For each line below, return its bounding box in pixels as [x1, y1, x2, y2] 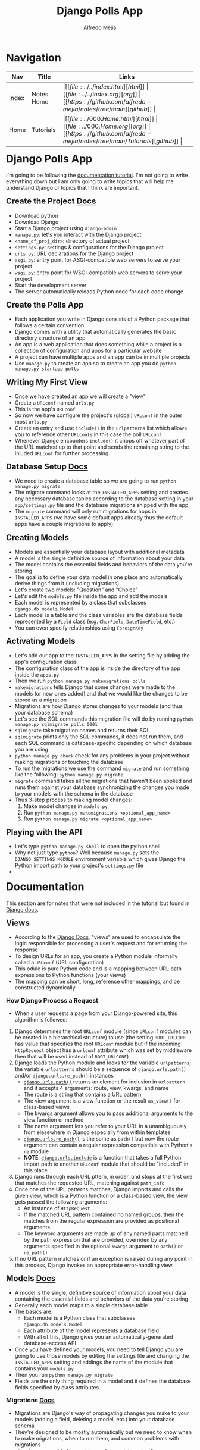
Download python [14, 212, 58, 219]
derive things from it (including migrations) [14, 580, 120, 587]
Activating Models [6, 636, 76, 646]
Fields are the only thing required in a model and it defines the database [14, 1377, 191, 1385]
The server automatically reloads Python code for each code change [14, 287, 184, 295]
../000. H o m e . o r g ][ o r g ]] [82, 122, 147, 130]
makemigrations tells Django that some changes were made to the [14, 683, 176, 691]
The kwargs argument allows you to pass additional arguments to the [23, 1110, 193, 1117]
